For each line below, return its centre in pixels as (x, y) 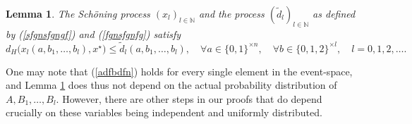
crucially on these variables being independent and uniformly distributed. (164, 112)
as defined (334, 13)
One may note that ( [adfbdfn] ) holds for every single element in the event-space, (179, 71)
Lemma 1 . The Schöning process (78, 13)
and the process (231, 13)
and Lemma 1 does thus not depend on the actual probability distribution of (171, 85)
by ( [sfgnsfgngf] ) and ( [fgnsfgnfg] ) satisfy (93, 33)
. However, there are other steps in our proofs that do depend (189, 98)
